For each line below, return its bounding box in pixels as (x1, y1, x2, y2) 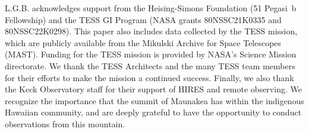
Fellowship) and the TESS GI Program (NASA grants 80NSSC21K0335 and (5, 13, 282, 25)
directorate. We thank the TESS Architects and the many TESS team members (5, 59, 295, 72)
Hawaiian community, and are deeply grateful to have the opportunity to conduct (5, 106, 302, 118)
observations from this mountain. (5, 117, 125, 130)
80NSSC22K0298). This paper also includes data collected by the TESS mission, (5, 25, 298, 37)
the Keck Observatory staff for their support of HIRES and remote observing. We (5, 83, 302, 95)
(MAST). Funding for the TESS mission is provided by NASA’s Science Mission (5, 48, 297, 60)
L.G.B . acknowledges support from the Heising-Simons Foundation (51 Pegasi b (5, 2, 297, 14)
